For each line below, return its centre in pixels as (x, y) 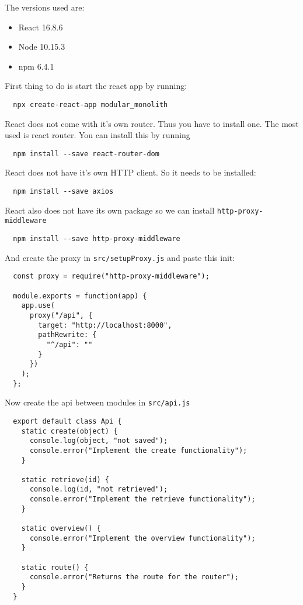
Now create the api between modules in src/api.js (97, 402)
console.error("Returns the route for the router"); (134, 577)
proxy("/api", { (61, 315)
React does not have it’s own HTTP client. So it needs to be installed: (130, 172)
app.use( (38, 306)
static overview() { (61, 529)
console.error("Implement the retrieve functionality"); (142, 499)
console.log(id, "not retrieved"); (99, 489)
